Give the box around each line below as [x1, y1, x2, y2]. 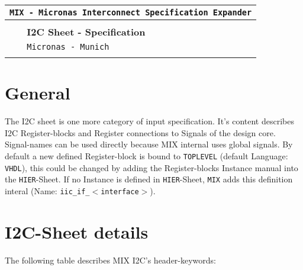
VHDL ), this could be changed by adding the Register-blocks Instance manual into [5, 161, 298, 173]
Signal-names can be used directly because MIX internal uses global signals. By [5, 138, 293, 150]
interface [101, 187, 139, 196]
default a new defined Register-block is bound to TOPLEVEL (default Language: [5, 149, 288, 162]
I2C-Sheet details [5, 219, 149, 243]
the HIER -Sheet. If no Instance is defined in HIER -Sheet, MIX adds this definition [5, 173, 293, 185]
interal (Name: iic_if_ [5, 184, 90, 197]
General [5, 81, 70, 105]
